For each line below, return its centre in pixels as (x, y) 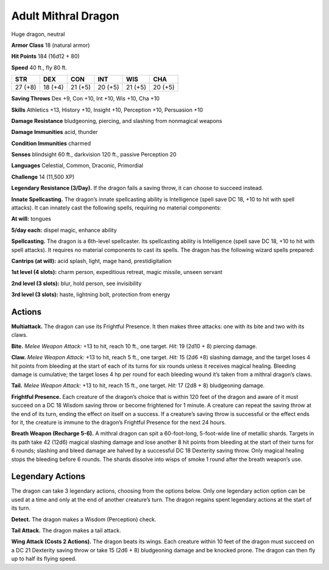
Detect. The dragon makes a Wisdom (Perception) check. (84, 519)
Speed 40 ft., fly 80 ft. (39, 68)
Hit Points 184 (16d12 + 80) (45, 56)
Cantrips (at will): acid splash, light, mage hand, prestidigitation (91, 261)
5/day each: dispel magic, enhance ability (64, 230)
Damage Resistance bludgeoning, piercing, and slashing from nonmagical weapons (117, 121)
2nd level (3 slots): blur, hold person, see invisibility (76, 283)
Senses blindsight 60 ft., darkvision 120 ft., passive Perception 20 (94, 155)
